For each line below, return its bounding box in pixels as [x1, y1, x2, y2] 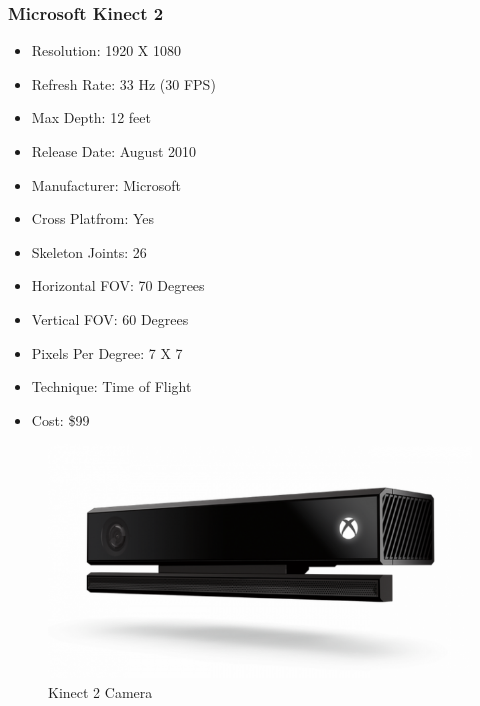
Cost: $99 [31, 409, 90, 430]
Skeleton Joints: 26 [31, 241, 147, 262]
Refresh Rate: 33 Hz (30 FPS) [31, 73, 216, 94]
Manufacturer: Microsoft [31, 174, 181, 195]
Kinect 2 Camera [48, 681, 153, 702]
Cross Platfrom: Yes [31, 208, 155, 229]
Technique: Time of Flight [31, 376, 192, 397]
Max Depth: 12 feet [31, 107, 151, 128]
